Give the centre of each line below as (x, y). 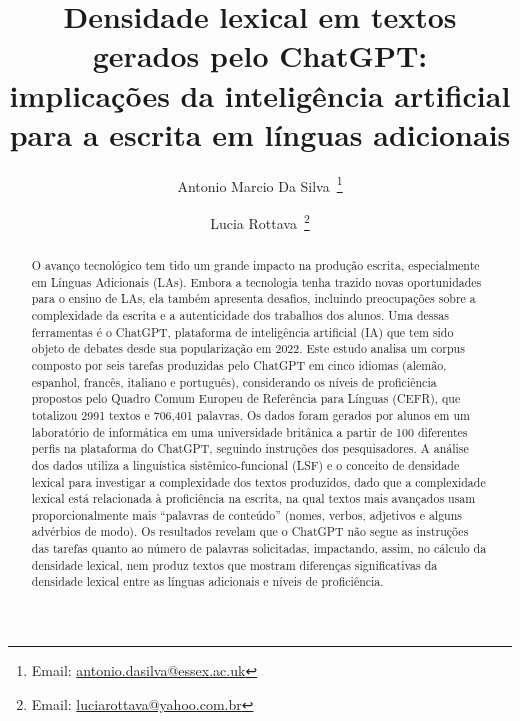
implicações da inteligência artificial (260, 94)
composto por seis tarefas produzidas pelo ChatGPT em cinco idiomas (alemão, (239, 364)
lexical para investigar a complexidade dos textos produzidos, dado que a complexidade (258, 481)
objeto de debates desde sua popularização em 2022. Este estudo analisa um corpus (248, 348)
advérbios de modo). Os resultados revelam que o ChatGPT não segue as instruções (250, 531)
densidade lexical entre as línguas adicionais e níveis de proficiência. (207, 581)
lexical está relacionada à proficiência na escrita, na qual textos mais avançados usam (253, 498)
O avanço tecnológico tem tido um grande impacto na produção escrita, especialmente (255, 264)
